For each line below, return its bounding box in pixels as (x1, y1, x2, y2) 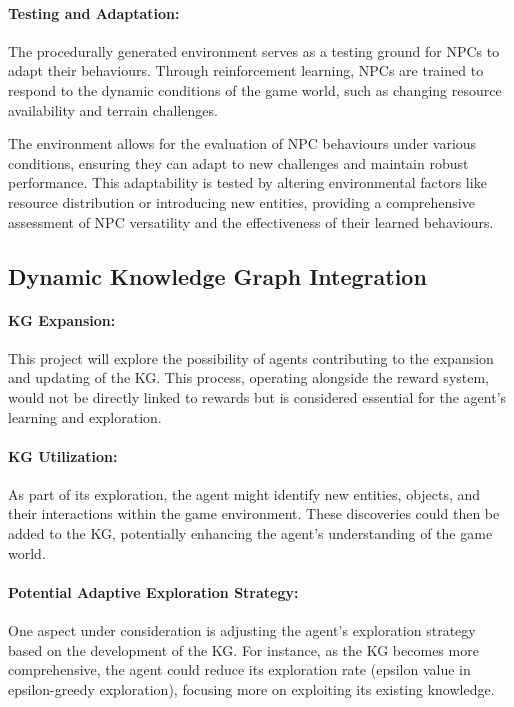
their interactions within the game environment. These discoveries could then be (8, 503, 500, 524)
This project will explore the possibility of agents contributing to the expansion (8, 347, 494, 368)
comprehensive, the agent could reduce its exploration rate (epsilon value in (8, 659, 471, 680)
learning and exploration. (8, 406, 162, 427)
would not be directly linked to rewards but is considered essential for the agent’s (8, 386, 507, 407)
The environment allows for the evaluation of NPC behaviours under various (8, 133, 477, 154)
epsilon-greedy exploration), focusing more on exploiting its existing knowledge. (8, 678, 495, 699)
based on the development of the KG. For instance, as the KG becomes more (8, 639, 479, 660)
